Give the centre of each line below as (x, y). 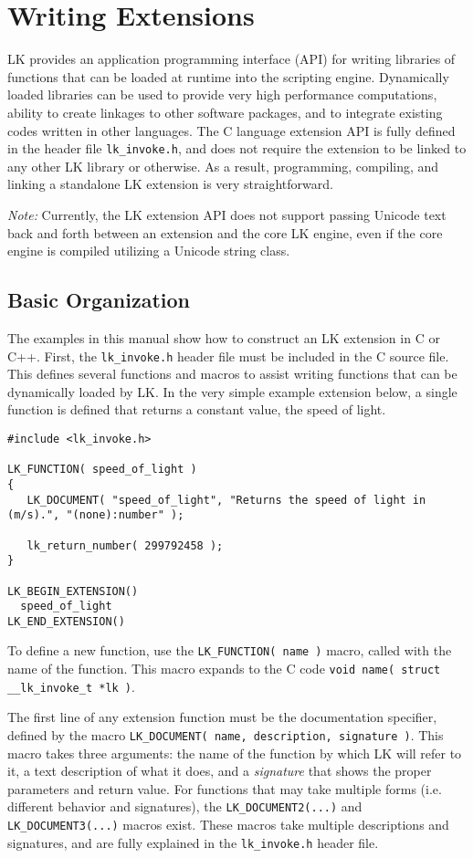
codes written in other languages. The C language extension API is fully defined (231, 130)
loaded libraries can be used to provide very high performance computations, (222, 94)
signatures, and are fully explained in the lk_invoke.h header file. (193, 842)
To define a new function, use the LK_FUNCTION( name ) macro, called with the (230, 650)
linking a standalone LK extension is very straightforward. (170, 184)
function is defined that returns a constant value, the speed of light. (197, 409)
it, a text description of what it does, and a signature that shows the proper (220, 771)
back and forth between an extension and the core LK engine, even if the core (225, 232)
